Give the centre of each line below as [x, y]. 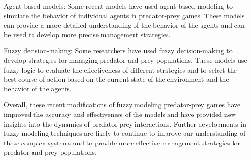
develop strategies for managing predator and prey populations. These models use [125, 60]
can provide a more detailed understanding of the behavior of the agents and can [124, 25]
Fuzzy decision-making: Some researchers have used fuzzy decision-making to [118, 51]
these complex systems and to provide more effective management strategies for [122, 142]
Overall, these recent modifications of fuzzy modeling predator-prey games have [122, 105]
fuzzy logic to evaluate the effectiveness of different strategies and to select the [120, 69]
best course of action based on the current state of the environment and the [117, 79]
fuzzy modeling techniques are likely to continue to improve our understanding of [125, 133]
